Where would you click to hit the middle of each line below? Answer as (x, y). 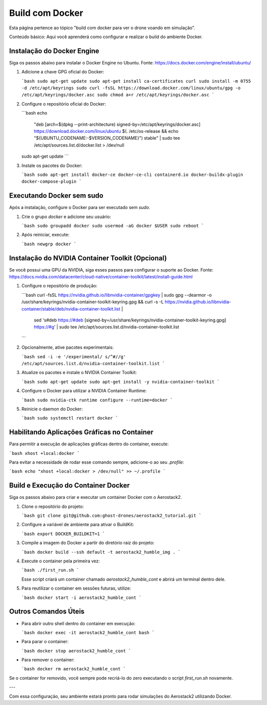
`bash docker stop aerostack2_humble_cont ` (76, 651)
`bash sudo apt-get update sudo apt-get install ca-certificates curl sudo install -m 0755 (136, 81)
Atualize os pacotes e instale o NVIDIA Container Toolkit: (79, 373)
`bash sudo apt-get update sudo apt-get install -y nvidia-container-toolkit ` (121, 382)
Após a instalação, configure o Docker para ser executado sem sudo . (80, 208)
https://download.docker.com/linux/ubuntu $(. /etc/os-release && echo (106, 131)
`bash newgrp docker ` (49, 244)
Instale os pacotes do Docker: (52, 165)
